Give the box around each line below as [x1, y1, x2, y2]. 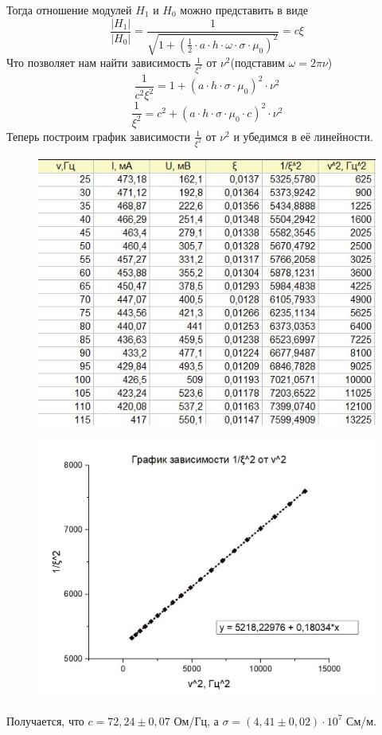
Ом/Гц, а [173, 712, 219, 729]
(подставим [230, 54, 285, 71]
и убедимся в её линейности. [233, 127, 373, 144]
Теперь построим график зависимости [6, 127, 190, 144]
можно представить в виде [180, 2, 308, 18]
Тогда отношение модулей [6, 2, 132, 18]
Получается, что [6, 712, 84, 729]
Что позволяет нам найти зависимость [6, 54, 191, 71]
